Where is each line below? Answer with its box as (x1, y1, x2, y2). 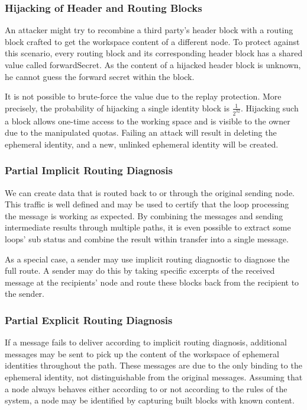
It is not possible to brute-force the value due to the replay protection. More (5, 90, 282, 102)
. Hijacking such (241, 101, 299, 114)
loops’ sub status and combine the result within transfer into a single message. (5, 233, 289, 245)
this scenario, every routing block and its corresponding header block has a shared (5, 47, 303, 59)
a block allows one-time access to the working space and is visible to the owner (5, 114, 290, 127)
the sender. (5, 287, 45, 300)
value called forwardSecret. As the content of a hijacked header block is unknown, (5, 59, 301, 71)
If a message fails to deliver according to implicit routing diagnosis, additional (5, 336, 287, 348)
